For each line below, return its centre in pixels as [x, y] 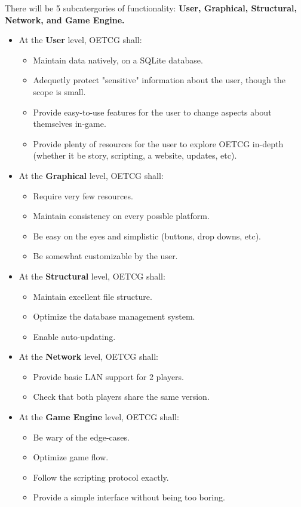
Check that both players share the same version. [121, 397]
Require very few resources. [83, 195]
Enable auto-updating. [74, 336]
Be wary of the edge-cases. [81, 437]
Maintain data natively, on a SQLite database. [118, 60]
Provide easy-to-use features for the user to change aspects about [152, 112]
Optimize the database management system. [114, 316]
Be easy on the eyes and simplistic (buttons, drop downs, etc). [147, 236]
